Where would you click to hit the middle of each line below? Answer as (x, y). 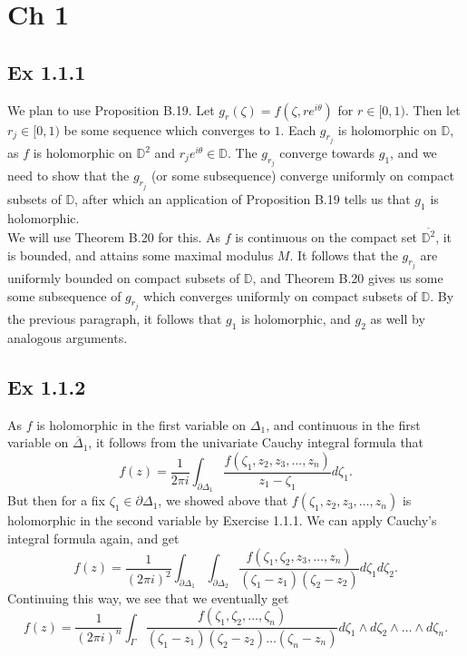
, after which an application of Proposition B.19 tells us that (243, 198)
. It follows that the (344, 255)
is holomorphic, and (296, 319)
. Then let (433, 109)
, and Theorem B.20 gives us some (348, 278)
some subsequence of (64, 295)
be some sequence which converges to (167, 129)
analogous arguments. (68, 337)
